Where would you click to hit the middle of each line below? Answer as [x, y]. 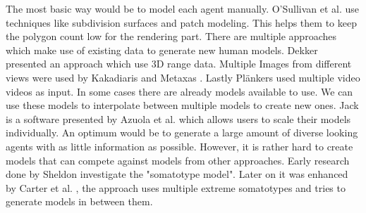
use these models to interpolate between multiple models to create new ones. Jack [182, 105]
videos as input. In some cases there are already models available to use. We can [179, 91]
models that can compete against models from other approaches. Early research [178, 160]
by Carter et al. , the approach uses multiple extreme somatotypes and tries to [176, 187]
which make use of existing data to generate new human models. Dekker [162, 50]
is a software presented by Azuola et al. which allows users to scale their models [178, 118]
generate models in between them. [79, 201]
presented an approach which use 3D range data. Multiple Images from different [179, 64]
